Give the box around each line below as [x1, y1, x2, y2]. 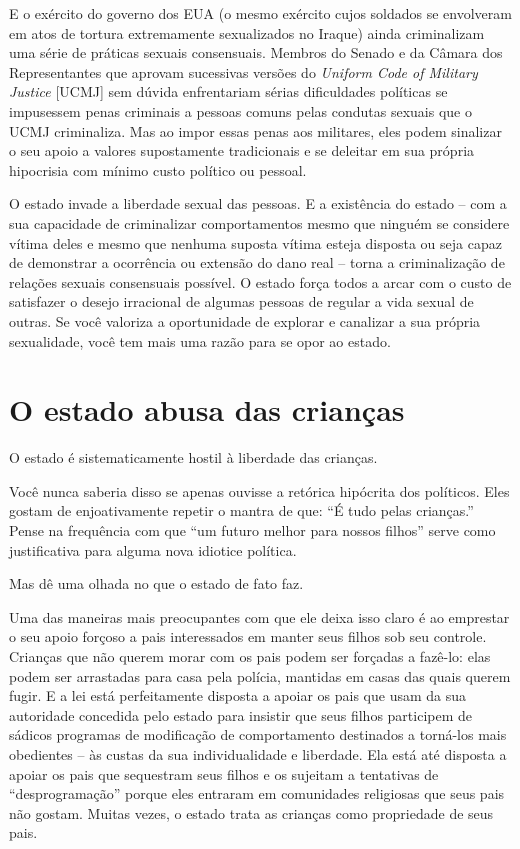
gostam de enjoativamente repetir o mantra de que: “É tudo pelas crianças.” [9, 500, 474, 521]
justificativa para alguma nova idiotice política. [9, 539, 297, 560]
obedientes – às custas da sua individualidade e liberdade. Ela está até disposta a [9, 743, 507, 764]
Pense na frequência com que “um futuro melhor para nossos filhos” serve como [9, 520, 496, 540]
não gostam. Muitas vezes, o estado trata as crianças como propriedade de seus [9, 802, 494, 823]
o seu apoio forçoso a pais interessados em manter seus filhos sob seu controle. [9, 626, 487, 647]
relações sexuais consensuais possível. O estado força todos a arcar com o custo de [9, 271, 512, 292]
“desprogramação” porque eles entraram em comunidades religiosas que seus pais [9, 783, 505, 804]
